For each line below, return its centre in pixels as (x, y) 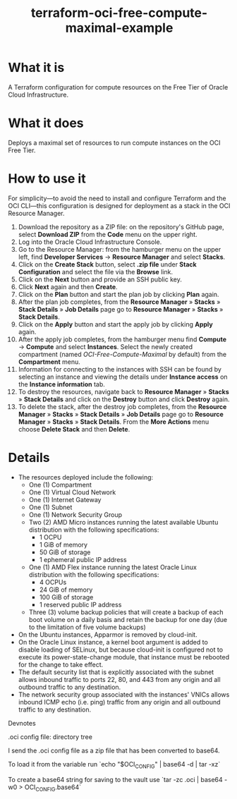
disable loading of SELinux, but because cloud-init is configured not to (121, 649)
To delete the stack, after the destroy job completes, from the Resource (122, 406)
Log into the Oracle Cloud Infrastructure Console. (90, 242)
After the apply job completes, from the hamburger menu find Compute (122, 339)
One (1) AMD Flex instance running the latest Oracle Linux (113, 567)
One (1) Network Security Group (75, 514)
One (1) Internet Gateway (65, 499)
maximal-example (119, 28)
